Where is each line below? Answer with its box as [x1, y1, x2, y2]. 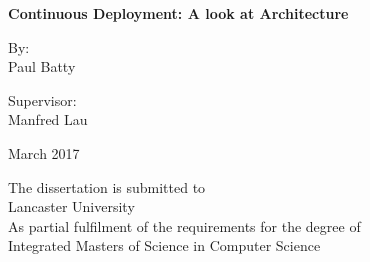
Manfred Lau [8, 109, 88, 130]
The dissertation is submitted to [8, 176, 206, 197]
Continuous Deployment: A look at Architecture [8, 3, 349, 23]
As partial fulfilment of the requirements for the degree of [8, 215, 361, 236]
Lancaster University [8, 196, 135, 217]
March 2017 [8, 142, 80, 163]
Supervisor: [8, 89, 77, 110]
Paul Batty [8, 56, 76, 77]
